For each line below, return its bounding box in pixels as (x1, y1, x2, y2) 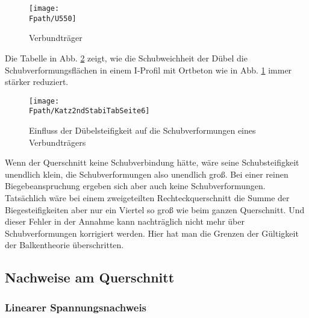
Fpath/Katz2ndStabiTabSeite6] (29, 107, 150, 116)
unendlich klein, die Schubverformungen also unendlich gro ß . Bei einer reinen (5, 167, 289, 180)
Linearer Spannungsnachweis (5, 299, 147, 314)
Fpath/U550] (29, 14, 76, 23)
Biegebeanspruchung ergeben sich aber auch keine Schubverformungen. (5, 179, 266, 192)
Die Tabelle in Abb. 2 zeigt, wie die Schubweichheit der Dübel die (5, 51, 248, 64)
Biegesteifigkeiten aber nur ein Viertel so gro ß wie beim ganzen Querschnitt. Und (5, 203, 305, 216)
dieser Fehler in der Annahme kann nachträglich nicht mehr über (5, 215, 245, 228)
